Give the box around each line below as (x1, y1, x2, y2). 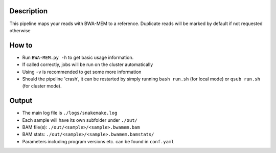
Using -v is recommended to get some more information (22, 69, 142, 75)
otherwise (9, 27, 31, 33)
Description (9, 7, 48, 15)
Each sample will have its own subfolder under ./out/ (22, 117, 138, 123)
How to (9, 41, 33, 50)
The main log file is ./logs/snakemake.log (22, 110, 118, 116)
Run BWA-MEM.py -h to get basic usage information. (22, 54, 134, 60)
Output (9, 96, 33, 105)
